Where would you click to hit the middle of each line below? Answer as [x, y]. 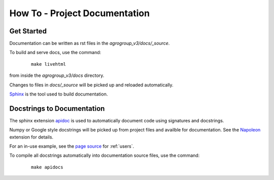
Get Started [28, 31]
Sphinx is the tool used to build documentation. [59, 94]
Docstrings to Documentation [57, 108]
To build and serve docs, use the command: [55, 53]
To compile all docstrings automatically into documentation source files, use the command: [105, 155]
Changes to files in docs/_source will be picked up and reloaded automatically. [91, 85]
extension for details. [31, 137]
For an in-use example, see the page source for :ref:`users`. [72, 146]
